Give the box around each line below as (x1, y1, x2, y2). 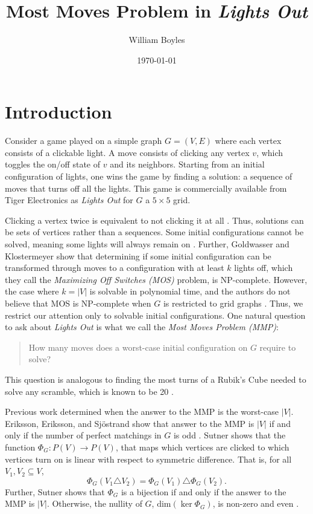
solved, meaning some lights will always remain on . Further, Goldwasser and (5, 238, 289, 250)
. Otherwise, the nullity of (46, 497, 142, 510)
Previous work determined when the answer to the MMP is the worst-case (5, 405, 279, 418)
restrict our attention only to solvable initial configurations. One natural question (5, 308, 306, 321)
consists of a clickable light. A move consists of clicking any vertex (5, 146, 250, 158)
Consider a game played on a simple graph (5, 134, 162, 147)
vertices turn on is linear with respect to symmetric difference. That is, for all (5, 452, 292, 465)
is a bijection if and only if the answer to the (121, 485, 286, 498)
